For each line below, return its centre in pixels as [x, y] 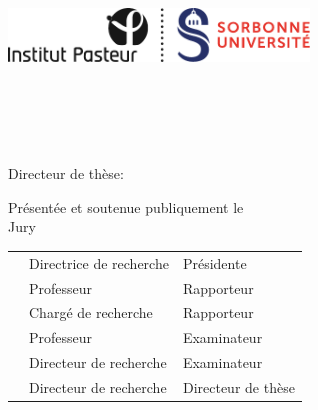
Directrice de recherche [99, 262]
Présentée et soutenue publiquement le [126, 206]
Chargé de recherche [91, 312]
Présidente [214, 262]
